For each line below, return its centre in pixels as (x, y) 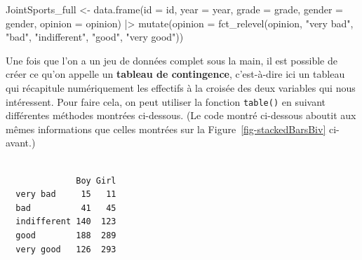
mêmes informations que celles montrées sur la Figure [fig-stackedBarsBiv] (166, 129)
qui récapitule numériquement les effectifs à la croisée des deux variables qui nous (181, 87)
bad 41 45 (66, 208)
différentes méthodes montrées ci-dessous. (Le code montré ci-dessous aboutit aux (181, 115)
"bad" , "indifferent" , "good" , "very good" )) (95, 37)
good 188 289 (66, 235)
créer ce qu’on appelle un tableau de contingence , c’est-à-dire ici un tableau (175, 74)
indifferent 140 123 (66, 222)
